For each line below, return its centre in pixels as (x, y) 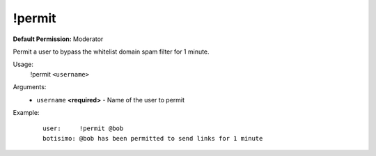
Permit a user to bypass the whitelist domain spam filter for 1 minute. (111, 52)
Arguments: (30, 87)
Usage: (23, 64)
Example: (26, 112)
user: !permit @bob (83, 128)
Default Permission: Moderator (58, 39)
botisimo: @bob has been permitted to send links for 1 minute (153, 138)
